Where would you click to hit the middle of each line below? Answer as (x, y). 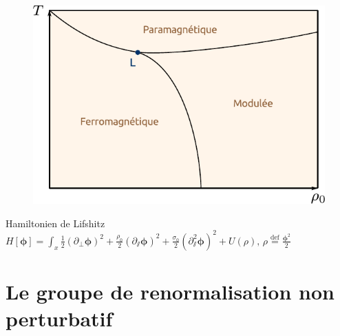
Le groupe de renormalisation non (170, 292)
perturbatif (59, 318)
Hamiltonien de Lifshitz (55, 223)
